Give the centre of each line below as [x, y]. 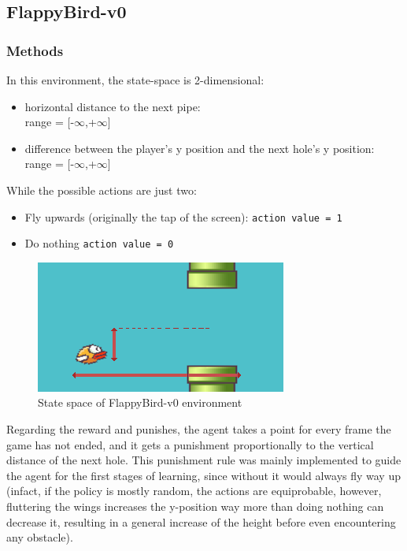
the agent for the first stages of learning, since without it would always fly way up [203, 475]
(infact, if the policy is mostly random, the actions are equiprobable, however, [194, 491]
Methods [35, 50]
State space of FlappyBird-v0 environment [140, 402]
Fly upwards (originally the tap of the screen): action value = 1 [183, 216]
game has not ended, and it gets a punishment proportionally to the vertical [190, 444]
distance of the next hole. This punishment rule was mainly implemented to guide [204, 460]
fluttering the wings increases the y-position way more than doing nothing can [195, 506]
